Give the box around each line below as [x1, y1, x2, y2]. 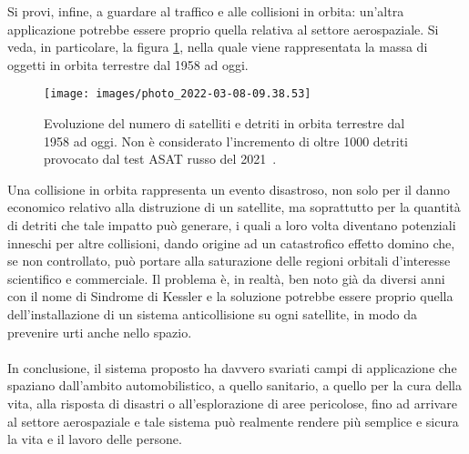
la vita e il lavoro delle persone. [7, 429, 182, 449]
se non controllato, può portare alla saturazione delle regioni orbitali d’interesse [7, 251, 451, 270]
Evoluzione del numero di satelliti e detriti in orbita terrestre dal [44, 114, 405, 133]
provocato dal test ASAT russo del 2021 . [44, 149, 277, 168]
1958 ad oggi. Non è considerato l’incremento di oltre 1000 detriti [44, 131, 409, 150]
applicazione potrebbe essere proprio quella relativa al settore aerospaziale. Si [7, 19, 439, 38]
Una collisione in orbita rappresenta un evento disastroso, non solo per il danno [7, 179, 451, 198]
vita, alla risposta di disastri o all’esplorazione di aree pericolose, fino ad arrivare [7, 393, 457, 412]
